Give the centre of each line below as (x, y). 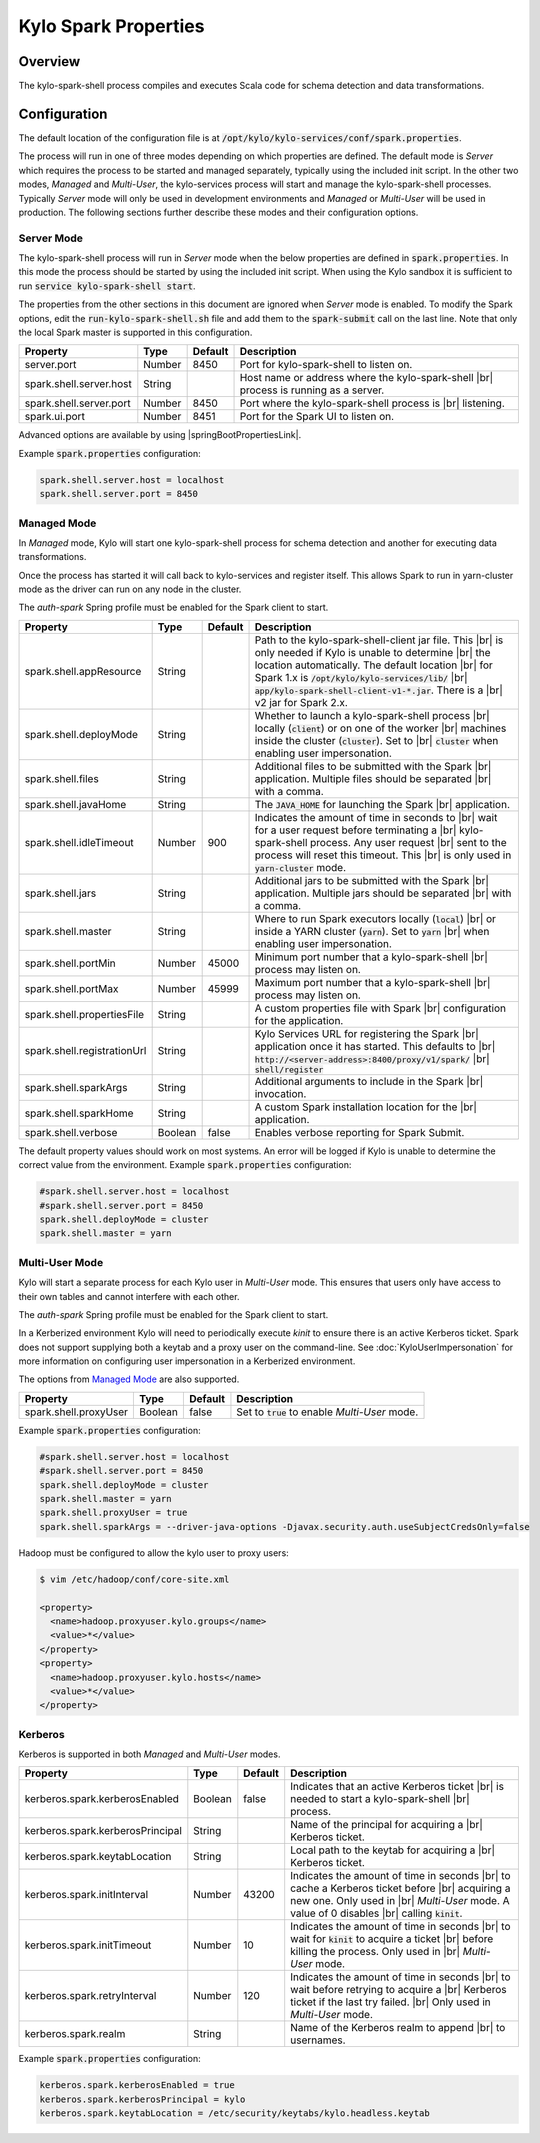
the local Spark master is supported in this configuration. (135, 332)
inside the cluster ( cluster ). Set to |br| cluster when (376, 740)
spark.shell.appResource (83, 671)
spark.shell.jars (60, 893)
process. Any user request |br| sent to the (408, 842)
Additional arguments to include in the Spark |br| (369, 1081)
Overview (49, 61)
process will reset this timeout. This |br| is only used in (383, 855)
